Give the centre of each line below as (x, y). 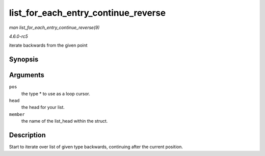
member (17, 114)
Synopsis (24, 60)
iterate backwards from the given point (48, 45)
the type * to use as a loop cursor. (56, 94)
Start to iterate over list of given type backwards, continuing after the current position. (96, 147)
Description (27, 135)
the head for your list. (43, 107)
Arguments (27, 75)
